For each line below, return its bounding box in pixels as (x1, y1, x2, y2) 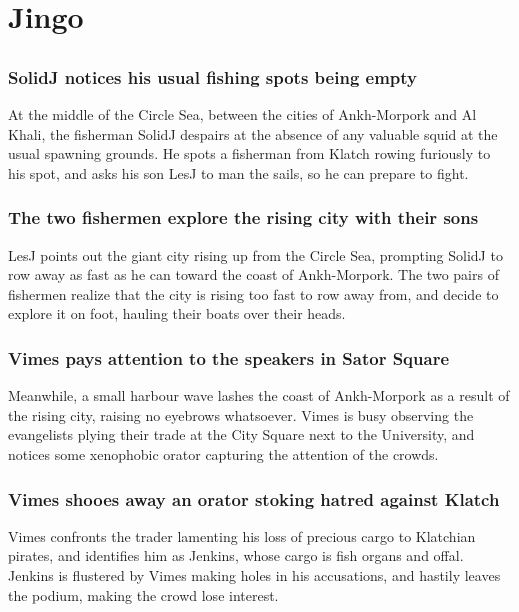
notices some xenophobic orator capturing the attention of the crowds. (8, 444, 439, 465)
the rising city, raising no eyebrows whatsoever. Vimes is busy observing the (8, 404, 474, 425)
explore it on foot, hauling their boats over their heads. (8, 303, 346, 324)
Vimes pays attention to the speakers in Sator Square (8, 345, 450, 370)
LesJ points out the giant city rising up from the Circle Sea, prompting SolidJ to (8, 244, 503, 265)
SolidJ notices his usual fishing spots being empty (8, 64, 418, 89)
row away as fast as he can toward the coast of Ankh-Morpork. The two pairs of (8, 264, 499, 285)
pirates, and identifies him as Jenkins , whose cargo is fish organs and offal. (8, 545, 464, 566)
